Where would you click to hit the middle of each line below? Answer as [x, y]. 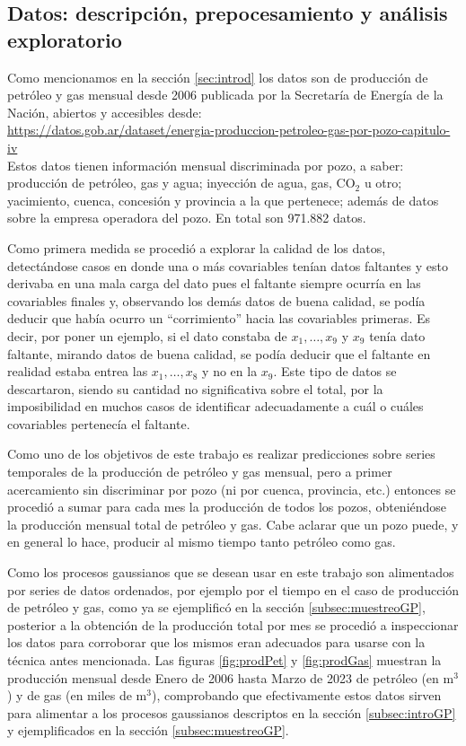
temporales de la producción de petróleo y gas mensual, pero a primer [200, 472]
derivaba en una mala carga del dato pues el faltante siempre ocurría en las [214, 283]
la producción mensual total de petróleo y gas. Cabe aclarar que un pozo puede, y [233, 524]
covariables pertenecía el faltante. [99, 423]
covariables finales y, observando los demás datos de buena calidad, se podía [216, 300]
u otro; [383, 183]
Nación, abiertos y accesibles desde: [105, 112]
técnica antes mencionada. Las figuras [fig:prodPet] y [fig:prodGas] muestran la [224, 660]
